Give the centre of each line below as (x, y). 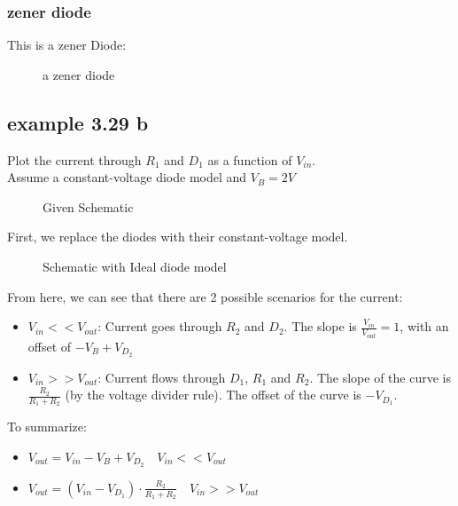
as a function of (250, 159)
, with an (424, 326)
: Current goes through (160, 326)
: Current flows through (162, 377)
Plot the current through (74, 159)
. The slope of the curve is (380, 377)
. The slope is (320, 326)
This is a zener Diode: (67, 45)
